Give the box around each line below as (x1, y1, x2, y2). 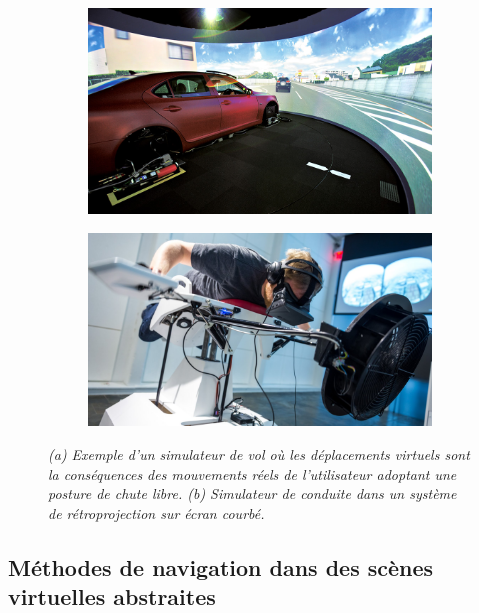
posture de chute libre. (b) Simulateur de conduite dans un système (48, 483, 457, 504)
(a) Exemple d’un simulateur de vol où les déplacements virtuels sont (48, 444, 470, 465)
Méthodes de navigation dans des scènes (8, 551, 434, 582)
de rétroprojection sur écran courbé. (48, 502, 265, 523)
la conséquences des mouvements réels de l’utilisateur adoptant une (48, 463, 457, 484)
